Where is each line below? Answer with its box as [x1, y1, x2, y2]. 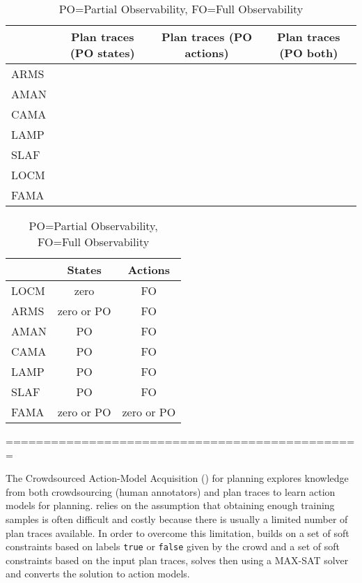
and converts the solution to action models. [6, 566, 190, 581]
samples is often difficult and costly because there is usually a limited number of [6, 511, 348, 526]
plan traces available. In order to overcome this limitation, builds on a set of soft [6, 525, 349, 540]
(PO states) [70, 45, 135, 61]
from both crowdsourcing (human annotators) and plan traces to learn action [6, 484, 336, 499]
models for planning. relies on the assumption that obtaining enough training [6, 498, 335, 513]
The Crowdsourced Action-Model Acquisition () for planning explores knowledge [6, 471, 349, 485]
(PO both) [279, 45, 338, 61]
